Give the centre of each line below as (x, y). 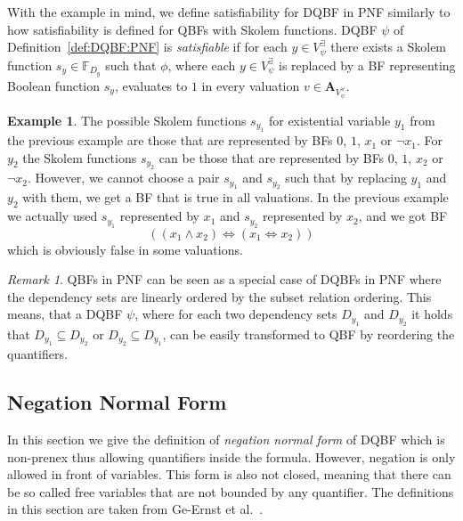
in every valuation (251, 85)
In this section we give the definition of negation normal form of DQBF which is (226, 440)
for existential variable (329, 120)
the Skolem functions (80, 157)
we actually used (53, 216)
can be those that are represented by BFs (272, 157)
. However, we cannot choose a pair (124, 178)
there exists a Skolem (389, 47)
